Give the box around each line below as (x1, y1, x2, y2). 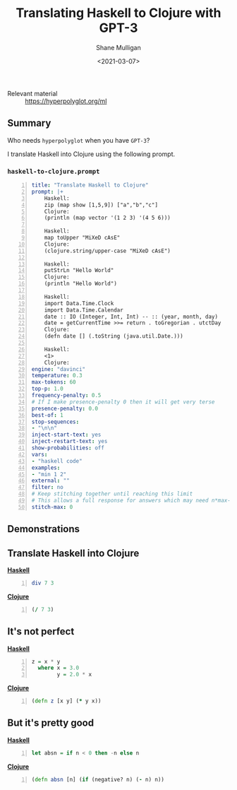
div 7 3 (31, 579, 54, 586)
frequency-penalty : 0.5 (31, 392, 102, 399)
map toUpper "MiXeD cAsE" (44, 235, 121, 242)
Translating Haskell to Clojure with (16, 5, 221, 21)
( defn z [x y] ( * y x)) (31, 697, 102, 704)
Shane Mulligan (96, 43, 141, 52)
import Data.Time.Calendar (44, 306, 123, 314)
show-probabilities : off (31, 444, 104, 452)
